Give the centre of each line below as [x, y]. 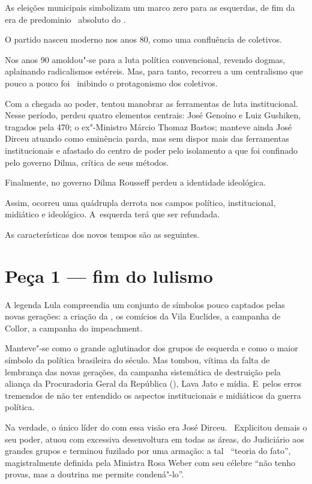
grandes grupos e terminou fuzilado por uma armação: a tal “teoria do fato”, [148, 451]
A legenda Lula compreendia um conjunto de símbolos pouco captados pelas [145, 304]
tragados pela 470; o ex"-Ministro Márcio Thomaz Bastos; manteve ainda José [148, 126]
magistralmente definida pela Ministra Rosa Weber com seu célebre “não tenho [150, 462]
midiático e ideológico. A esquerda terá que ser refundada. [112, 214]
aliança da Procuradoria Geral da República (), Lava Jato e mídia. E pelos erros [153, 383]
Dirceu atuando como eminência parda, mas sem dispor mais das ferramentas [147, 138]
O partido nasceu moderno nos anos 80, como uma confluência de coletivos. [143, 39]
